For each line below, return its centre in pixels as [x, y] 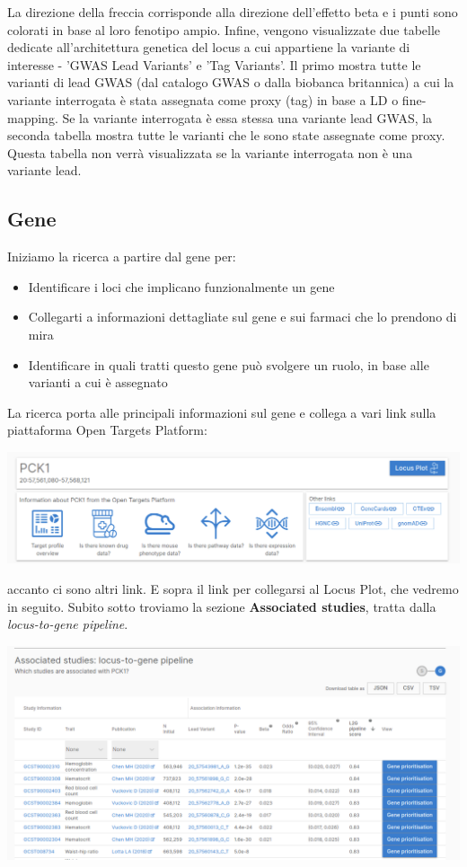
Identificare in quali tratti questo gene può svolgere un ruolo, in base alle [229, 364]
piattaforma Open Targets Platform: [107, 430]
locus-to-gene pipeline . [68, 624]
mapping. [33, 117]
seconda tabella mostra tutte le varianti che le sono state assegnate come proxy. [226, 135]
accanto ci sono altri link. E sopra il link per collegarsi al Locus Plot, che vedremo [233, 588]
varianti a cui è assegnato [98, 382]
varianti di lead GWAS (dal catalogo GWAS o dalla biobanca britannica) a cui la [231, 82]
